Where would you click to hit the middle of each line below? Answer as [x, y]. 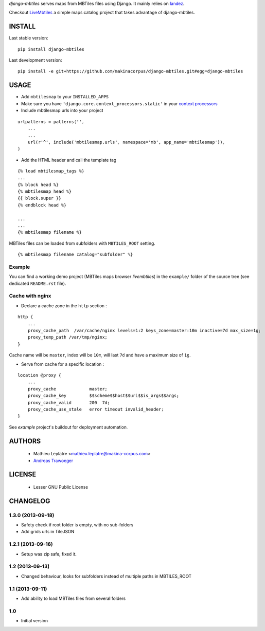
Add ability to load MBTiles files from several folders [73, 598]
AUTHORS [25, 441]
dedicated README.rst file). [38, 283]
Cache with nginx [30, 296]
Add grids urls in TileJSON [48, 532]
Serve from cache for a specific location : [63, 364]
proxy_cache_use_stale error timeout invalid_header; [96, 409]
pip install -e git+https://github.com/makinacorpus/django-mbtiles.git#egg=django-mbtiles [130, 71]
